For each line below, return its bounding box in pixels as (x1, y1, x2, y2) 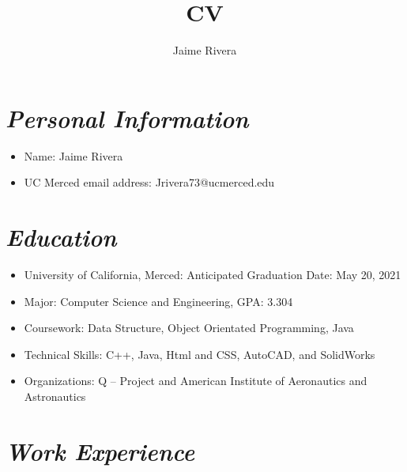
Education (6, 221, 117, 254)
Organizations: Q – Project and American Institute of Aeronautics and (24, 372, 367, 389)
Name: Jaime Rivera (24, 147, 123, 164)
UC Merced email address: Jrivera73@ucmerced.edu (24, 174, 275, 191)
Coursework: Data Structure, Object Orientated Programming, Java (24, 319, 354, 336)
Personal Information (6, 101, 249, 134)
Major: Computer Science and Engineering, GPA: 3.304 (24, 293, 293, 309)
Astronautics (24, 387, 86, 404)
